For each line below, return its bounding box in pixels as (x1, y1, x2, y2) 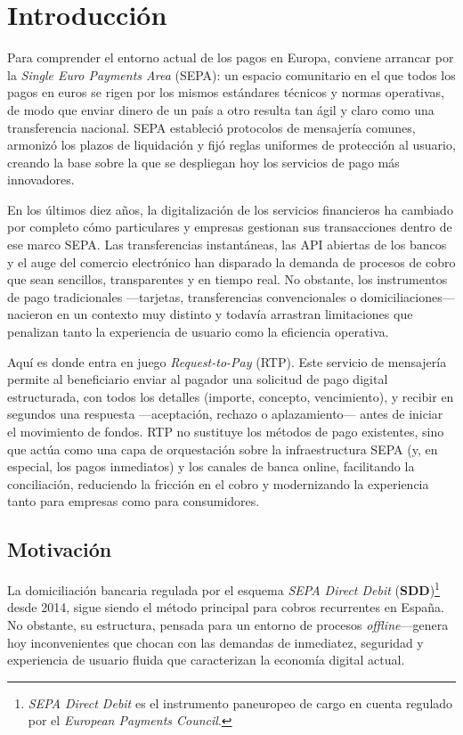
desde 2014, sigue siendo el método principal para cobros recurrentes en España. (7, 598, 444, 617)
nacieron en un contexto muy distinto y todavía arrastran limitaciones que (7, 305, 413, 323)
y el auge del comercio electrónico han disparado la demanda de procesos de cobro (7, 252, 456, 271)
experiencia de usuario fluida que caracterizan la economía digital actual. (7, 650, 405, 669)
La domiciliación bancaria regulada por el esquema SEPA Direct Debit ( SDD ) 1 (7, 578, 440, 599)
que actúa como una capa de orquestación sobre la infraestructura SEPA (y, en (7, 439, 438, 458)
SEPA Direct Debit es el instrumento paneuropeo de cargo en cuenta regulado (28, 693, 453, 712)
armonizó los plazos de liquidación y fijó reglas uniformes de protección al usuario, (7, 135, 456, 154)
